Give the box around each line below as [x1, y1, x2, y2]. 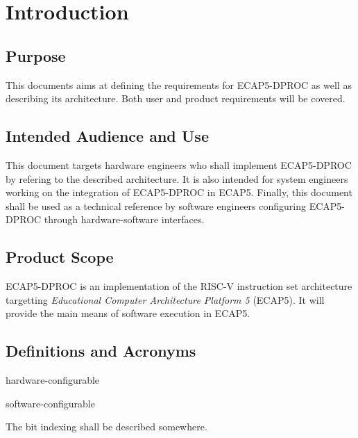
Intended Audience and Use [6, 125, 209, 147]
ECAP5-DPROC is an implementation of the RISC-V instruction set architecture [6, 279, 352, 293]
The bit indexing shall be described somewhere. [6, 419, 207, 434]
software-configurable [6, 396, 95, 410]
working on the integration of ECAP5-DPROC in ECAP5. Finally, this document [6, 185, 352, 200]
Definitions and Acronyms [6, 340, 196, 362]
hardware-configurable [6, 373, 100, 387]
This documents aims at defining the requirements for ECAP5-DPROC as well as [6, 77, 352, 92]
